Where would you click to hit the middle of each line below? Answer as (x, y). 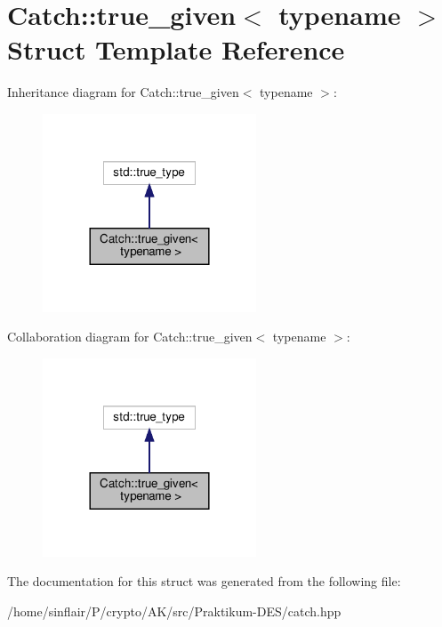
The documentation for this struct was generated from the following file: (204, 581)
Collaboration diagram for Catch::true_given (130, 337)
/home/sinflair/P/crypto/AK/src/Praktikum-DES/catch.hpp (174, 611)
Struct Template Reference (176, 49)
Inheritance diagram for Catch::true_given (123, 92)
